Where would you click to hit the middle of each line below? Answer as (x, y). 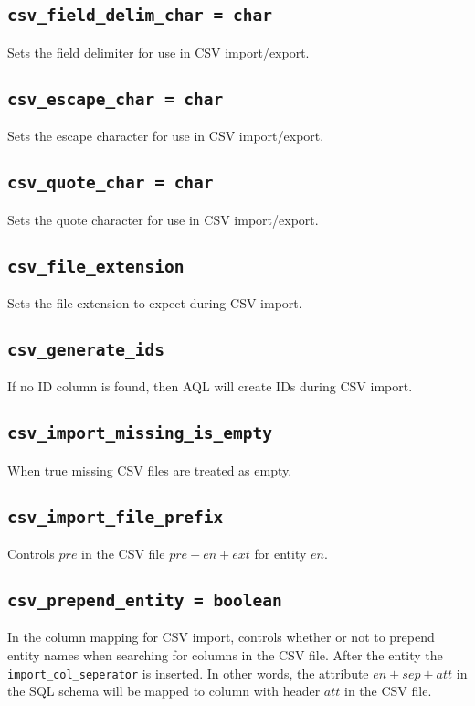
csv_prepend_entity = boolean (145, 601)
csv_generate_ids (86, 349)
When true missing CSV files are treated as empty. (150, 470)
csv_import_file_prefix (116, 517)
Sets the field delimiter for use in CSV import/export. (158, 52)
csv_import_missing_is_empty (140, 433)
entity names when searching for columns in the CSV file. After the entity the (225, 655)
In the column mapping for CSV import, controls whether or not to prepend (221, 637)
